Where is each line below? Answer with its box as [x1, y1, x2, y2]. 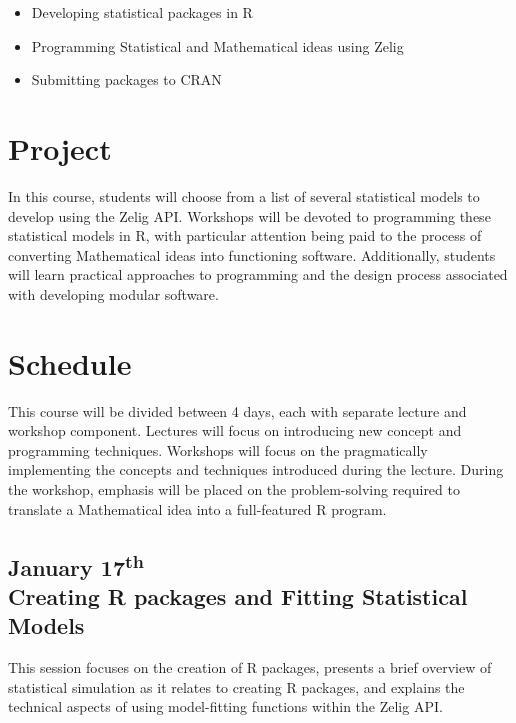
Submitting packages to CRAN [31, 69, 222, 90]
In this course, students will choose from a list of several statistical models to [8, 185, 480, 206]
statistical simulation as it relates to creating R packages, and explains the [8, 676, 465, 697]
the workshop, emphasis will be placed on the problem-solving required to [8, 478, 460, 499]
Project [8, 127, 112, 168]
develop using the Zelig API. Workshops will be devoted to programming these [8, 205, 491, 226]
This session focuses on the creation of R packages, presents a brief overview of [8, 657, 492, 678]
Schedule [8, 342, 132, 383]
